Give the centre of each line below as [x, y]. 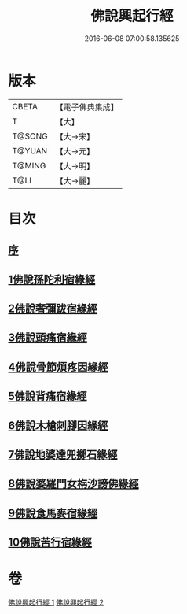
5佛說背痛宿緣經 [48, 396]
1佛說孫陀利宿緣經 [52, 279]
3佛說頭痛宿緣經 [48, 338]
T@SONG [30, 136]
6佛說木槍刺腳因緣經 [58, 425]
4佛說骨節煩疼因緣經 [58, 367]
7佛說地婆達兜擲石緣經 [63, 455]
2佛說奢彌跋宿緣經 [53, 309]
